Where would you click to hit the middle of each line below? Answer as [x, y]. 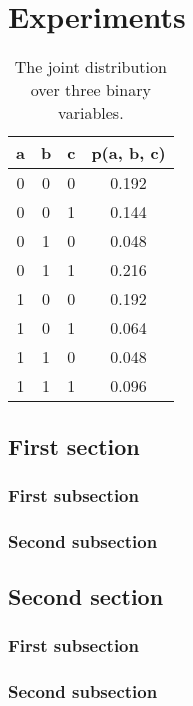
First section [74, 445]
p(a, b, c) [128, 153]
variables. [91, 113]
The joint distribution [90, 67]
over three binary [90, 90]
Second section [86, 595]
